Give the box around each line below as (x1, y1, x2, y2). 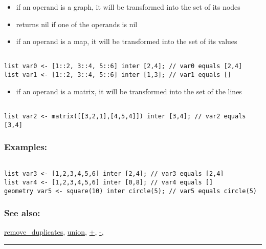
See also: (4, 206, 40, 219)
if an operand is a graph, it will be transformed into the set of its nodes (16, 2, 240, 12)
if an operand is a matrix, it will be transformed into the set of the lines (16, 86, 242, 96)
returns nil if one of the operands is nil (16, 18, 138, 29)
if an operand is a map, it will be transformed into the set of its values (16, 36, 237, 47)
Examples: (4, 140, 48, 153)
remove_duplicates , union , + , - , (4, 226, 104, 237)
